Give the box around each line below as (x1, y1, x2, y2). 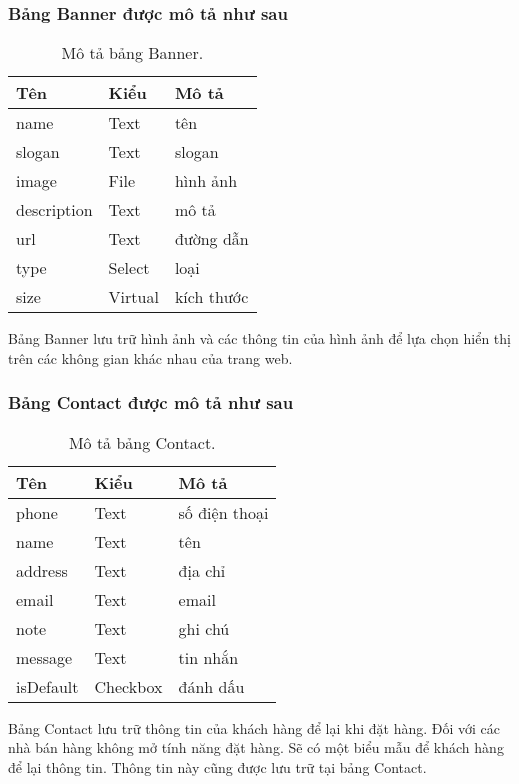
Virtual (108, 285, 159, 309)
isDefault (16, 674, 79, 698)
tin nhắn (178, 645, 239, 669)
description (16, 198, 93, 222)
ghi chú (178, 616, 230, 640)
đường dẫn (174, 227, 249, 251)
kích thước (174, 285, 249, 309)
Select (108, 256, 150, 280)
